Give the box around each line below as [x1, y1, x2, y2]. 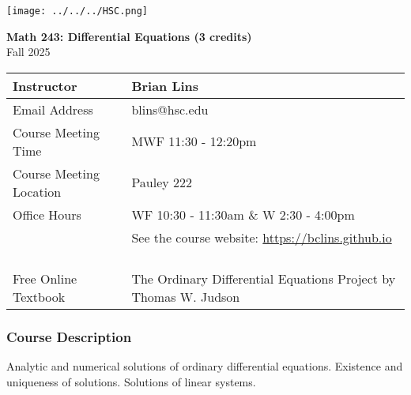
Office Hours [13, 205, 81, 224]
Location [13, 182, 62, 201]
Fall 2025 [6, 43, 51, 60]
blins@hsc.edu [131, 100, 209, 118]
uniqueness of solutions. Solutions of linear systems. [6, 373, 256, 389]
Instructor [13, 76, 77, 95]
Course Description [6, 326, 132, 346]
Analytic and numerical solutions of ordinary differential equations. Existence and [6, 358, 403, 374]
